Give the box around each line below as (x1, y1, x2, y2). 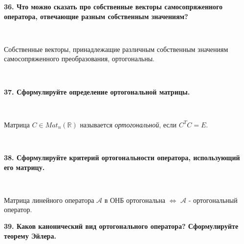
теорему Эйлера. (4, 230, 56, 241)
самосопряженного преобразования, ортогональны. (4, 53, 155, 64)
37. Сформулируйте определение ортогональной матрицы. (4, 86, 190, 97)
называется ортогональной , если (80, 119, 177, 129)
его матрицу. (4, 162, 45, 172)
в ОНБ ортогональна (104, 195, 165, 205)
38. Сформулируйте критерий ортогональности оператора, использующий (4, 152, 240, 162)
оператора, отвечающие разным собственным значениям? (4, 11, 188, 21)
